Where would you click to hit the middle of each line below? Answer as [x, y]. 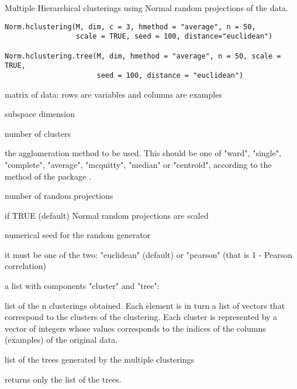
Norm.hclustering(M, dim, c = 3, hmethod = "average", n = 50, [130, 27]
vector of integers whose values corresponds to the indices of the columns [135, 328]
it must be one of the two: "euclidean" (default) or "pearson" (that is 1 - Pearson [149, 254]
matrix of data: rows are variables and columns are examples [113, 94]
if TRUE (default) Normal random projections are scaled [107, 215]
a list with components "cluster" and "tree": [82, 286]
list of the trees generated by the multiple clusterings [99, 359]
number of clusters [38, 133]
